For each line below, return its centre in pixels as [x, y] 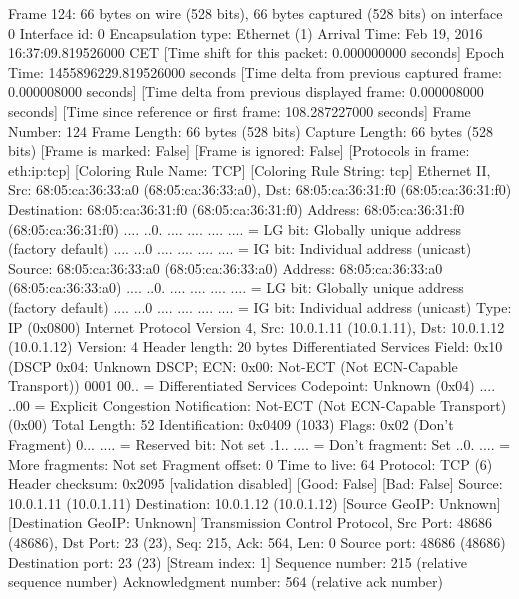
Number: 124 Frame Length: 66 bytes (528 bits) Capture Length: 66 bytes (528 [251, 130]
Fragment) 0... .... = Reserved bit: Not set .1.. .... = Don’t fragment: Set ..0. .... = [259, 444]
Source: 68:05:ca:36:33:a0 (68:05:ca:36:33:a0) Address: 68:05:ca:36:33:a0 [225, 267]
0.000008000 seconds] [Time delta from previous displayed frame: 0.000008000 [246, 91]
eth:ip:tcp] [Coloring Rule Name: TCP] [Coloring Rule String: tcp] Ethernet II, [249, 169]
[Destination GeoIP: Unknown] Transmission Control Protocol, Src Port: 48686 [250, 522]
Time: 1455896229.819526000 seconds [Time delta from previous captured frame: [255, 71]
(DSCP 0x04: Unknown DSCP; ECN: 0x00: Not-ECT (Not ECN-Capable [233, 365]
